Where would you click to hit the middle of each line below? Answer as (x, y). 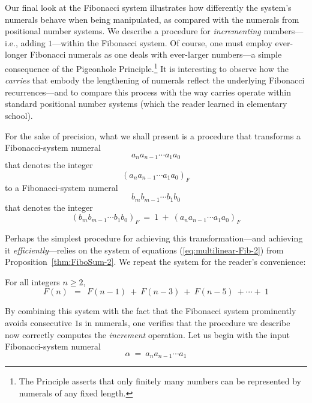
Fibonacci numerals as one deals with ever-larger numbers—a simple (156, 54)
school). (19, 115)
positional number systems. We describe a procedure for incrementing (133, 31)
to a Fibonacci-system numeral (61, 187)
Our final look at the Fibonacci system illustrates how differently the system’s (148, 7)
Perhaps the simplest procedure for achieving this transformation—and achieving (154, 238)
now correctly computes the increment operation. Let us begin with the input (147, 334)
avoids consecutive (38, 323)
